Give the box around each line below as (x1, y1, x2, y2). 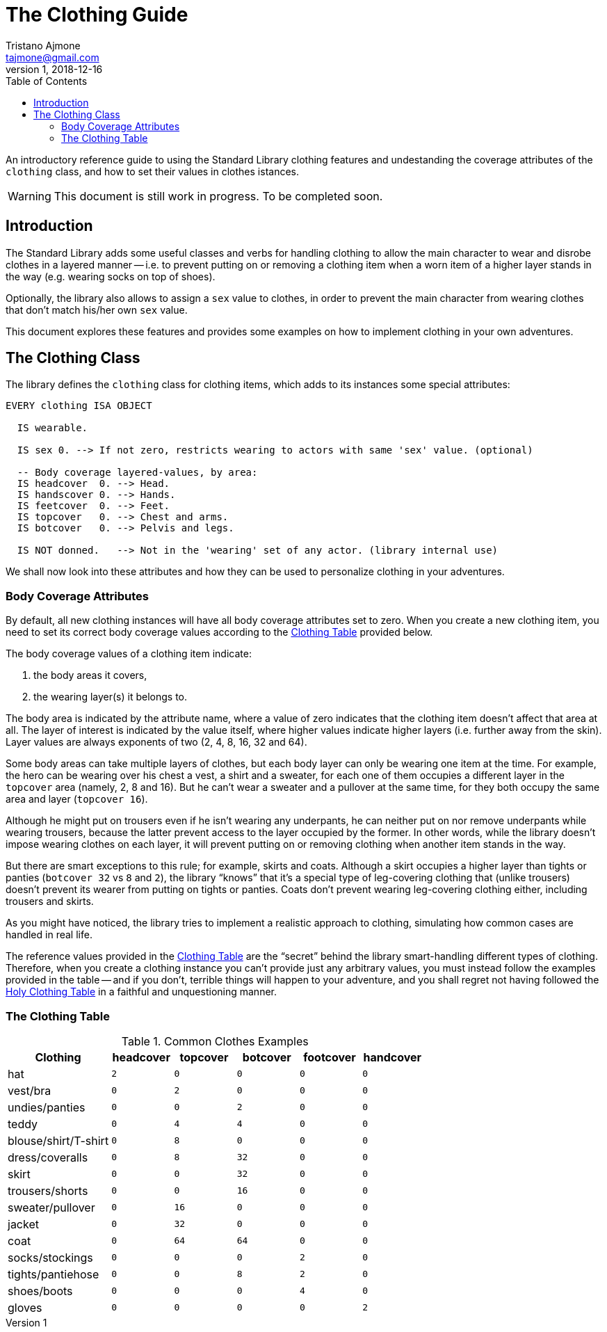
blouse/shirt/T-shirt (8, 1133, 109, 1148)
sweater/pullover (8, 1200, 95, 1214)
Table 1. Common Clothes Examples (121, 1034, 309, 1048)
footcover (303, 1050, 356, 1064)
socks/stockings (8, 1250, 93, 1265)
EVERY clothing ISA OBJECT (6, 400, 152, 412)
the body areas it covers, (33, 669, 147, 682)
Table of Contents (6, 74, 88, 87)
